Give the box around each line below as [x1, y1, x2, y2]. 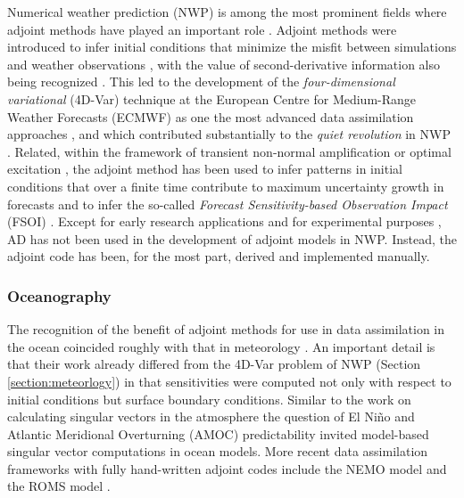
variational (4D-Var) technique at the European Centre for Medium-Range [7, 89, 417, 108]
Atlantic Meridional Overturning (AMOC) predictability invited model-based [7, 424, 429, 443]
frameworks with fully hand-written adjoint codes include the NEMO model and [7, 459, 447, 478]
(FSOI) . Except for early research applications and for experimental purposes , [7, 212, 442, 231]
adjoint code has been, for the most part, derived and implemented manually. [7, 247, 430, 265]
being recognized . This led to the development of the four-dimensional [7, 72, 395, 91]
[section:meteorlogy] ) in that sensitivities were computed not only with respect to [7, 371, 452, 390]
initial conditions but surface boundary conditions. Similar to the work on [7, 389, 411, 408]
